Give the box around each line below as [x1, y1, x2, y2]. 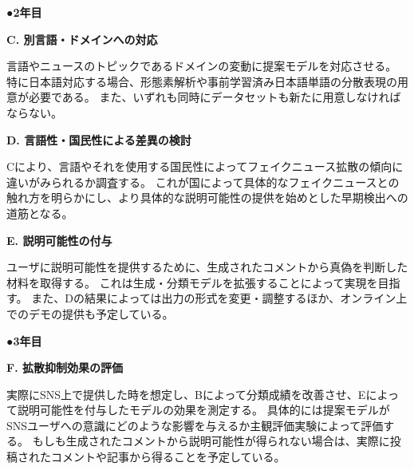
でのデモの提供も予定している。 [6, 305, 174, 322]
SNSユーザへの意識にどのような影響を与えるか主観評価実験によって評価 [6, 417, 384, 433]
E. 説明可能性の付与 [6, 231, 112, 248]
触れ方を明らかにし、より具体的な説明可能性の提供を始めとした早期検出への [6, 189, 408, 206]
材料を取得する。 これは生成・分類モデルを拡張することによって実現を [6, 274, 378, 290]
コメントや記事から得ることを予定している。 [50, 448, 286, 465]
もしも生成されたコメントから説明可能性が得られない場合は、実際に [32, 432, 390, 449]
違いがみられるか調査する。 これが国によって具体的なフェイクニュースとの [6, 173, 400, 190]
